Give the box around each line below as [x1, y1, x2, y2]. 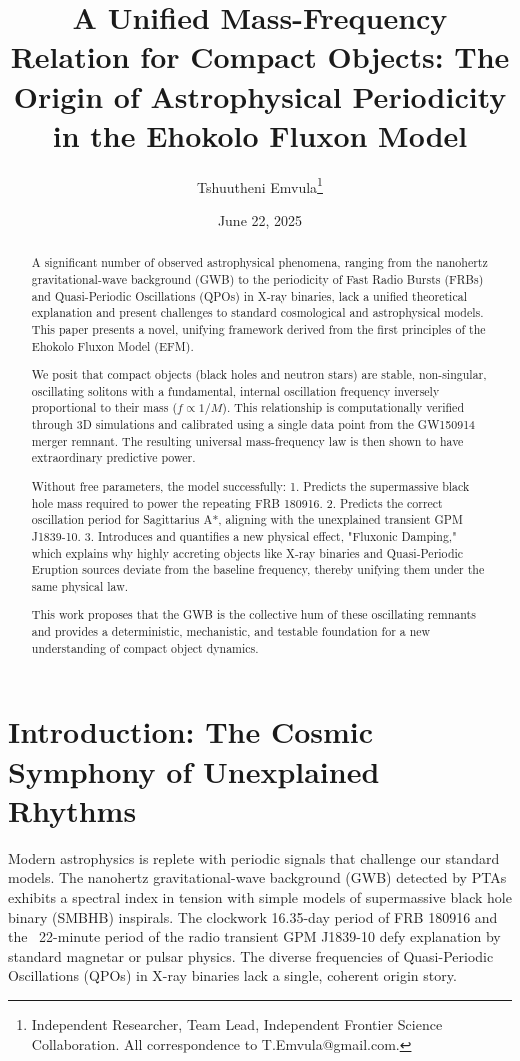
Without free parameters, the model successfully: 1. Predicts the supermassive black [31, 477, 470, 494]
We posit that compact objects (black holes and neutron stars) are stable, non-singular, [31, 366, 487, 383]
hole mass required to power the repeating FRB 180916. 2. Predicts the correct [31, 494, 443, 511]
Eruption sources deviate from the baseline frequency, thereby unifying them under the [31, 561, 485, 578]
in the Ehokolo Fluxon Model [52, 114, 468, 155]
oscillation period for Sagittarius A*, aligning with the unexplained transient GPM [31, 511, 463, 528]
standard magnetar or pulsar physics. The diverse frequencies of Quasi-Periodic [8, 945, 494, 966]
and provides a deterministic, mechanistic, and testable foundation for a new [31, 623, 431, 640]
